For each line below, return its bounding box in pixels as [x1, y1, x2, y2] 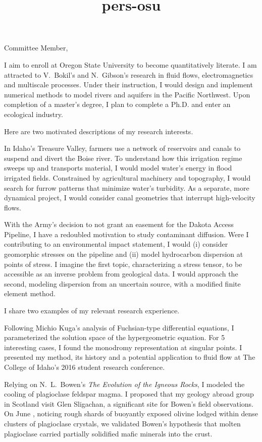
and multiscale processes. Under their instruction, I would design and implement [4, 79, 253, 90]
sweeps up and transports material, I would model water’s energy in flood [4, 162, 232, 173]
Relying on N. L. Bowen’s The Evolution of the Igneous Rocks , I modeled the [4, 378, 245, 389]
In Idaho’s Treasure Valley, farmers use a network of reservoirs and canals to [4, 143, 241, 153]
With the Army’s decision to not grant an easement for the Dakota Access [4, 219, 234, 230]
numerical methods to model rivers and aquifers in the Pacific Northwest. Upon [4, 89, 250, 99]
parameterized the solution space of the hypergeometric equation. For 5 [4, 332, 225, 343]
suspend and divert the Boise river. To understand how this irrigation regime [4, 152, 242, 163]
